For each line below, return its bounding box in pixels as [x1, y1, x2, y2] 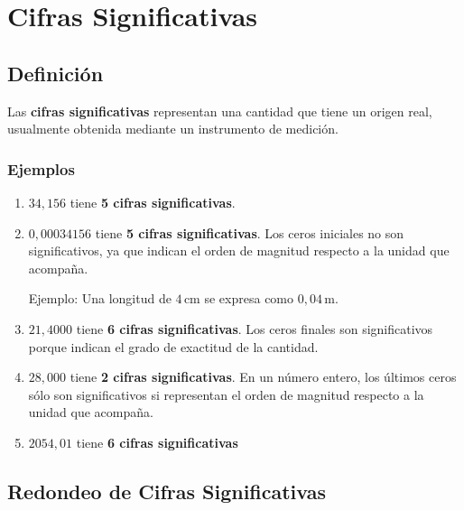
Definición [7, 59, 104, 87]
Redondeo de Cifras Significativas [7, 477, 326, 505]
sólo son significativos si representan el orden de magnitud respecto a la [28, 385, 424, 403]
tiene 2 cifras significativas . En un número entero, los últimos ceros [70, 367, 457, 386]
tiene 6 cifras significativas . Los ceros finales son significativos [76, 319, 433, 338]
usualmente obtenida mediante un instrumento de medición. [7, 119, 339, 138]
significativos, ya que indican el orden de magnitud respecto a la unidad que [28, 241, 450, 260]
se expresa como [204, 289, 294, 308]
